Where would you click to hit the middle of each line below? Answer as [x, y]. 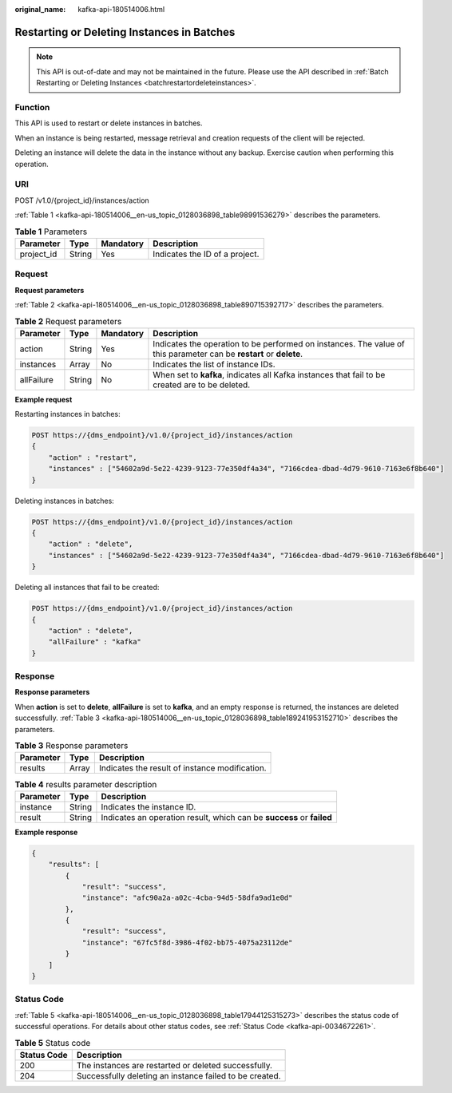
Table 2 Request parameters [68, 321]
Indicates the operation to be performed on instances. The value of [279, 343]
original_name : [40, 9]
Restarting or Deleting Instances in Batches [125, 32]
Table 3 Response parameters [71, 746]
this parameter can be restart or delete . [228, 354]
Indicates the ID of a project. [206, 254]
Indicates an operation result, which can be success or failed [217, 817]
